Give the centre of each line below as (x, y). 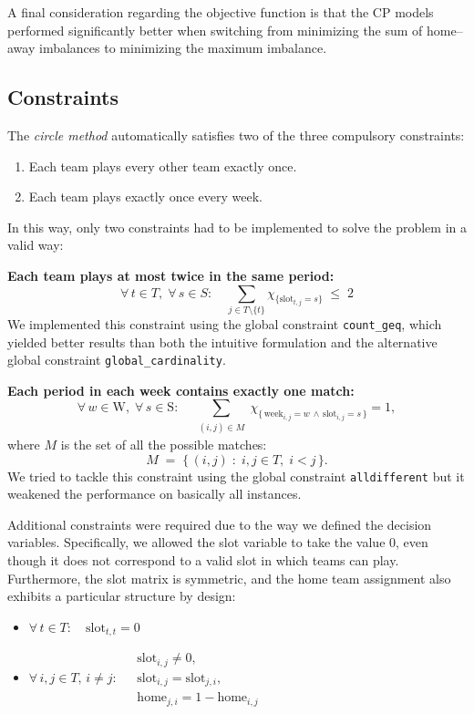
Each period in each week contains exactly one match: (181, 390)
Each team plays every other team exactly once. (163, 166)
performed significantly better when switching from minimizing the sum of (215, 30)
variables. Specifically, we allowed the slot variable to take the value (196, 542)
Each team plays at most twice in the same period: (171, 275)
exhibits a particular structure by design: (122, 596)
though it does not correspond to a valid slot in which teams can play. (203, 559)
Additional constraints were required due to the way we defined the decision (220, 524)
